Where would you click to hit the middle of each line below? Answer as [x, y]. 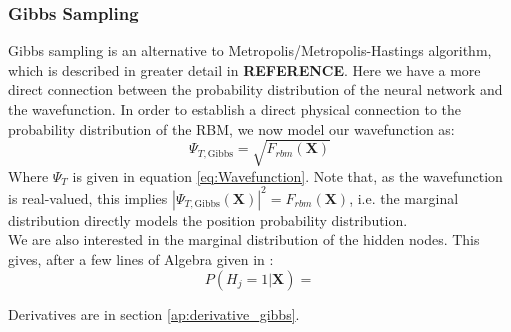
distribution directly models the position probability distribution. [208, 219]
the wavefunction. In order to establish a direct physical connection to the [235, 109]
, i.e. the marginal [404, 197]
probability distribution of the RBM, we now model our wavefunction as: [231, 128]
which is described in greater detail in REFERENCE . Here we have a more [244, 69]
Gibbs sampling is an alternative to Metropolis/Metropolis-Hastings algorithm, [250, 50]
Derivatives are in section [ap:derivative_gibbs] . [154, 313]
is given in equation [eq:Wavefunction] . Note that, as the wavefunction [287, 175]
